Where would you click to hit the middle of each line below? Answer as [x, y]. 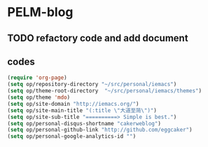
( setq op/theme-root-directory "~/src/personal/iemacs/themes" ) [104, 91]
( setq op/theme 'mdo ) [39, 98]
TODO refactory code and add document [98, 38]
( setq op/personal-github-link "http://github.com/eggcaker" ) [100, 130]
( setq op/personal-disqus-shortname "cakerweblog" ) [84, 123]
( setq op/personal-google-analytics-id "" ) [72, 136]
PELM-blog [40, 12]
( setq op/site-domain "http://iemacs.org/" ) [73, 104]
